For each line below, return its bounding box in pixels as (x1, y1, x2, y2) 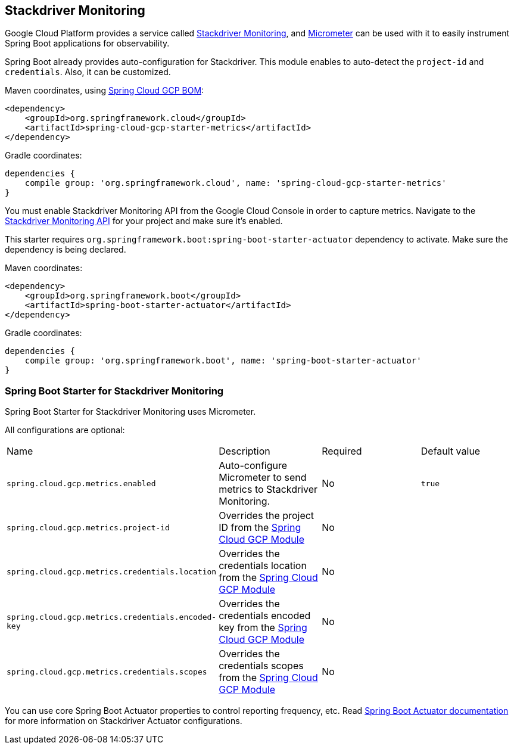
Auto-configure (219, 459, 288, 472)
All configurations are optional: (5, 425, 125, 436)
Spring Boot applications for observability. (5, 38, 170, 49)
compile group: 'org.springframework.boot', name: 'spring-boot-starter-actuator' (24, 356, 422, 366)
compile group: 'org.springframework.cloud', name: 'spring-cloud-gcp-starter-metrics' (24, 178, 447, 188)
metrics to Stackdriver (219, 483, 318, 496)
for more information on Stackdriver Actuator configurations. (5, 716, 242, 726)
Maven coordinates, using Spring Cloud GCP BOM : (5, 85, 204, 96)
